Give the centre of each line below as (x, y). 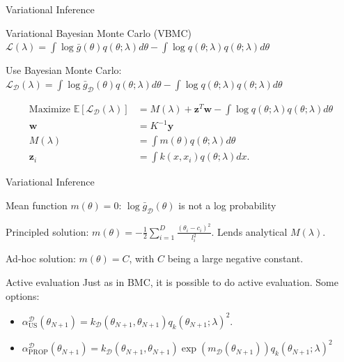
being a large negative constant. (235, 258)
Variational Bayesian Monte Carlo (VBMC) (99, 32)
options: (23, 295)
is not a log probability (227, 205)
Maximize (49, 109)
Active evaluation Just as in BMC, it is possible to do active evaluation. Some (172, 282)
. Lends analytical (249, 231)
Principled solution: (47, 231)
